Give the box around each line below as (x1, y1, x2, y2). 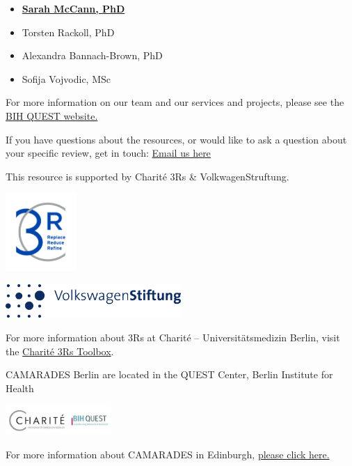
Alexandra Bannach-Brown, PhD (22, 48, 163, 63)
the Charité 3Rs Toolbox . (6, 343, 114, 358)
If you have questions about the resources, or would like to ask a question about (6, 132, 347, 146)
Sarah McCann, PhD (22, 1, 125, 15)
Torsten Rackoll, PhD (22, 24, 115, 39)
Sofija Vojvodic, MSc (22, 71, 111, 86)
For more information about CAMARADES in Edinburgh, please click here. (6, 446, 330, 461)
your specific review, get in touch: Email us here (6, 146, 211, 160)
